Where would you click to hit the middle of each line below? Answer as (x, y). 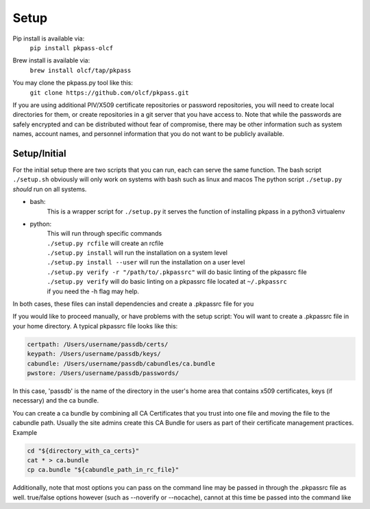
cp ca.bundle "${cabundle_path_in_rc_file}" (103, 470)
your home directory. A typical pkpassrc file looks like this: (95, 326)
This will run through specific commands (104, 234)
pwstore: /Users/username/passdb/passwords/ (103, 373)
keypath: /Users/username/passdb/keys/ (94, 354)
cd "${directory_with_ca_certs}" (83, 451)
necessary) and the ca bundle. (56, 400)
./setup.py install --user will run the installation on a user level (146, 262)
